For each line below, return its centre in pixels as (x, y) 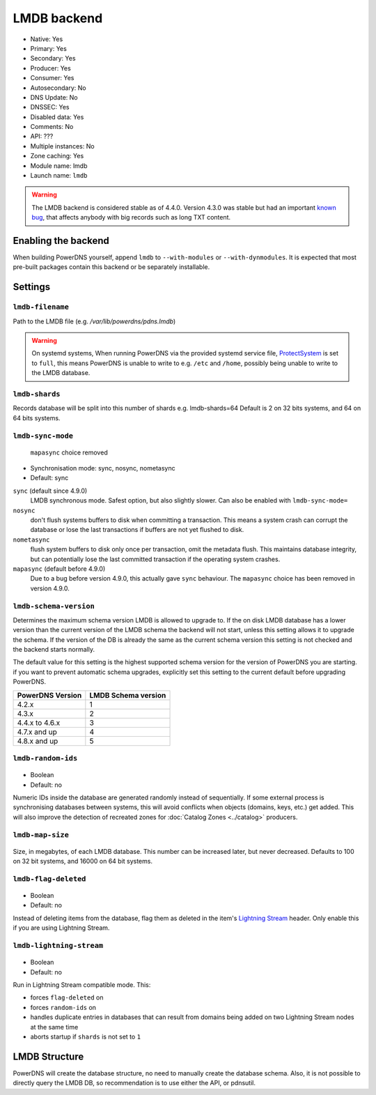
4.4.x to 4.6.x (39, 723)
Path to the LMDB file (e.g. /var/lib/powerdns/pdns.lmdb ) (94, 321)
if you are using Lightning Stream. (61, 928)
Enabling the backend (61, 241)
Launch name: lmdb (59, 176)
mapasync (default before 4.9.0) (59, 569)
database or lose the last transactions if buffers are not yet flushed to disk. (137, 530)
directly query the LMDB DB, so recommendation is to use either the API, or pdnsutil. (134, 1083)
